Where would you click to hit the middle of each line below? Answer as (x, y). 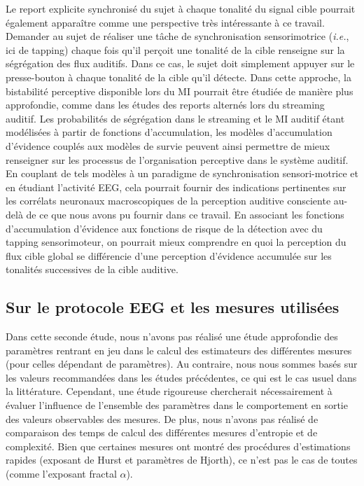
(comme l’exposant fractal (61, 474)
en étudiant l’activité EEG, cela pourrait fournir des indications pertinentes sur (176, 187)
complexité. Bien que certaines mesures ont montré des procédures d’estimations (178, 446)
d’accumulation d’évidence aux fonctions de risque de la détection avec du (164, 228)
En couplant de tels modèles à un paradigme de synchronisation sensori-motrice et (182, 173)
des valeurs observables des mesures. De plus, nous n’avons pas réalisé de (162, 418)
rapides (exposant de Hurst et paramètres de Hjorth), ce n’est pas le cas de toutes (182, 460)
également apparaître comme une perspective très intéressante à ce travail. (165, 22)
